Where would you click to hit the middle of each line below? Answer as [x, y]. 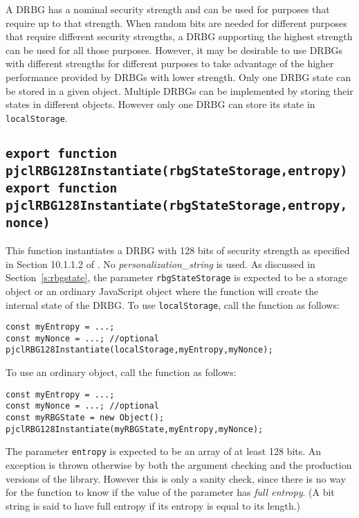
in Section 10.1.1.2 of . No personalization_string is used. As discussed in [160, 264]
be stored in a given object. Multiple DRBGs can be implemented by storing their [179, 90]
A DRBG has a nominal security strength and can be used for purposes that [168, 9]
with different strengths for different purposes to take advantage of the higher [170, 63]
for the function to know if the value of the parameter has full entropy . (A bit [170, 492]
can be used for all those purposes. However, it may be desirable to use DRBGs [174, 50]
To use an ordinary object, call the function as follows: [121, 372]
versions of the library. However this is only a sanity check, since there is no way [176, 478]
